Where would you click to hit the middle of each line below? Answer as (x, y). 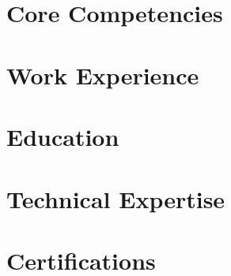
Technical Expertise (116, 198)
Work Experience (103, 75)
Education (63, 137)
